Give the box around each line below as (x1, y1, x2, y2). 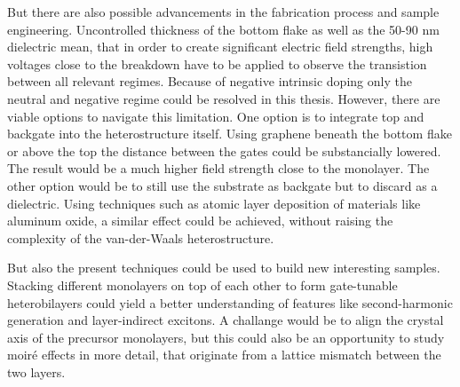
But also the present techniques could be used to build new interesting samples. (7, 258, 440, 277)
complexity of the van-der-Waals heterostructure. (7, 228, 274, 247)
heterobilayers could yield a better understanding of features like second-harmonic (7, 293, 453, 312)
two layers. (7, 362, 66, 381)
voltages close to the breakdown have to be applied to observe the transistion (7, 54, 427, 73)
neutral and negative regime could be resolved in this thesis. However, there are (7, 89, 440, 107)
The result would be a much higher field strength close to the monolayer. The (7, 159, 430, 178)
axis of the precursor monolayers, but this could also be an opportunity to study (7, 328, 445, 346)
